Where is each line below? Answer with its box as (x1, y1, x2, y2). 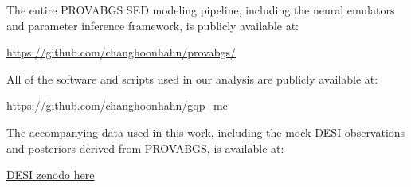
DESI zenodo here (6, 166, 95, 183)
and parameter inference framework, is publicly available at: (6, 17, 299, 33)
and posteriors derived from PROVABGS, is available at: (6, 139, 284, 156)
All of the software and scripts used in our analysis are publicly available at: (6, 70, 378, 87)
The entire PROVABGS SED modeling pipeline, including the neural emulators (6, 2, 395, 18)
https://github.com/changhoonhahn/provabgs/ (6, 44, 237, 60)
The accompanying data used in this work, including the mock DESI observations (6, 123, 405, 140)
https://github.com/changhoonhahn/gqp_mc (6, 97, 228, 114)
